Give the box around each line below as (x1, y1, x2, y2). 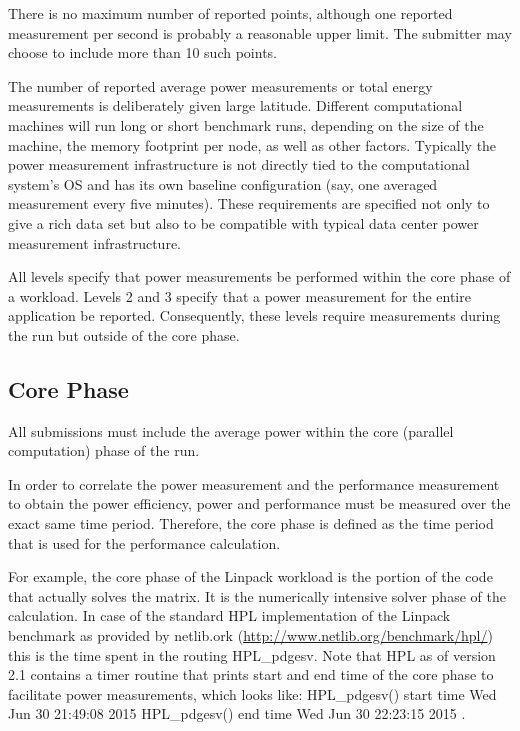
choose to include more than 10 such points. (8, 42, 277, 63)
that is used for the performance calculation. (8, 532, 281, 553)
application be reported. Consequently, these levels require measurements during (8, 305, 501, 326)
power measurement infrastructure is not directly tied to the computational (8, 154, 470, 175)
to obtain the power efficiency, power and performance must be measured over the (8, 493, 511, 514)
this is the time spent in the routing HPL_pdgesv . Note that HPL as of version (8, 644, 496, 665)
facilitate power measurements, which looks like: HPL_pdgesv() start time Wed (8, 683, 497, 704)
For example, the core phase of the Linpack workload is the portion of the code (8, 566, 493, 587)
